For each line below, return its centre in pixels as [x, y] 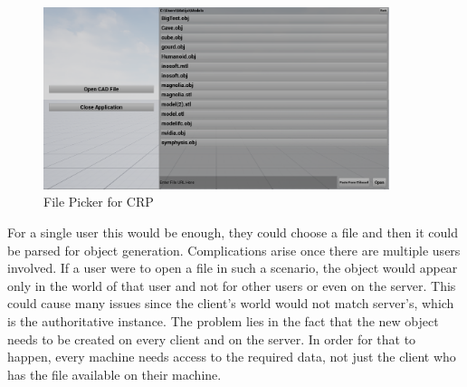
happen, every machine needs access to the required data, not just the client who [232, 357]
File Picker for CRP [99, 202]
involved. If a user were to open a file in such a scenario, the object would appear [233, 268]
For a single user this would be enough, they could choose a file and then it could [233, 232]
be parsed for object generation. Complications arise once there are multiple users [234, 250]
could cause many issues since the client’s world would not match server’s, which [231, 303]
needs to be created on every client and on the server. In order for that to [212, 339]
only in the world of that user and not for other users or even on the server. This [232, 285]
